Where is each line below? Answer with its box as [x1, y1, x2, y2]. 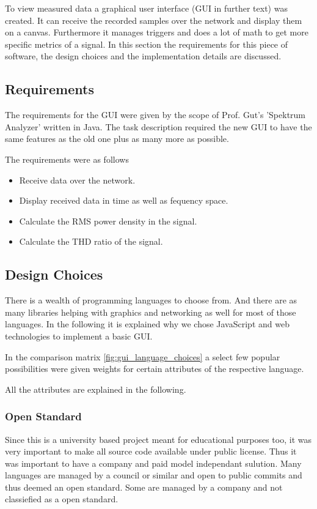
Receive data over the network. [19, 173, 136, 186]
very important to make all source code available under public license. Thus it [5, 445, 297, 458]
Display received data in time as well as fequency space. [19, 194, 228, 207]
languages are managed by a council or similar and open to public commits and [5, 469, 302, 481]
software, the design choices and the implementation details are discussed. [5, 50, 282, 62]
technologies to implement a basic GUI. [5, 329, 153, 342]
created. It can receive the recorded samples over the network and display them [5, 13, 302, 26]
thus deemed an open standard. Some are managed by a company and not [5, 480, 283, 493]
